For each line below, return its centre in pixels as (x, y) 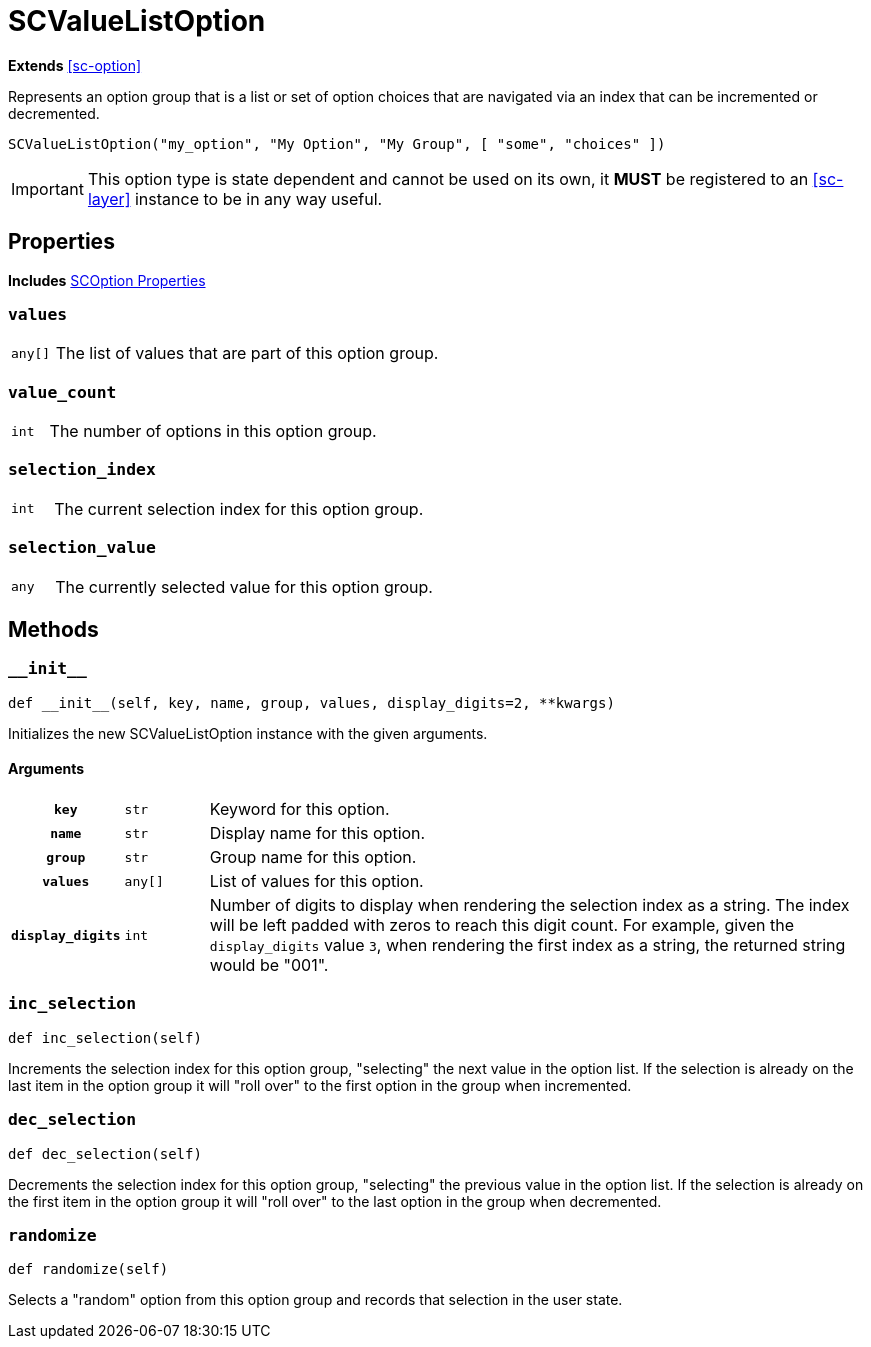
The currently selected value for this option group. (244, 586)
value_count (62, 392)
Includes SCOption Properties (107, 280)
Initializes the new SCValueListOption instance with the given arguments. (248, 733)
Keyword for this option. (299, 809)
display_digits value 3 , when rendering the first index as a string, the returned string (527, 945)
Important (47, 188)
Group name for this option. (313, 857)
